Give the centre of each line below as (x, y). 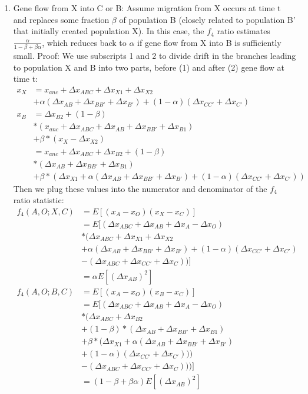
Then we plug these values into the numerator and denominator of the (140, 188)
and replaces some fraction (61, 19)
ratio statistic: (39, 200)
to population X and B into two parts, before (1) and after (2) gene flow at (149, 67)
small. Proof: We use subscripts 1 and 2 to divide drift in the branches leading (155, 56)
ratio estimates (244, 31)
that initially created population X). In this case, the (109, 31)
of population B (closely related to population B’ (207, 19)
